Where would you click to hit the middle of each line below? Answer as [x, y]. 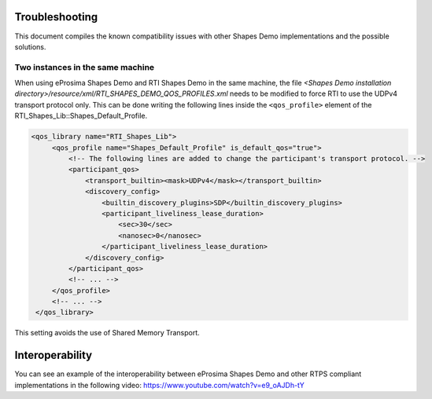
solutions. [30, 46]
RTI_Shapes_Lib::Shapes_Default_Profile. [81, 116]
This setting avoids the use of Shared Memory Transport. [107, 333]
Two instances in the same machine [85, 67]
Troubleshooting [56, 17]
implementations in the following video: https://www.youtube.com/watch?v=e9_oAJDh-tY [159, 385]
